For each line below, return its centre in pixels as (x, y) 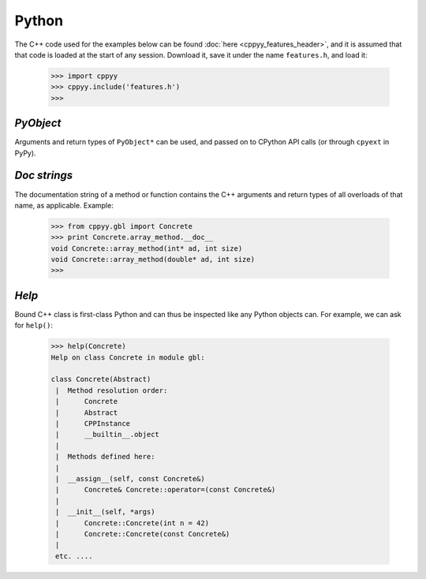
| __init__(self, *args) (105, 512)
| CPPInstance (93, 424)
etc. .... (74, 556)
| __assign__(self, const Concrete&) (130, 478)
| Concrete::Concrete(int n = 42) (132, 523)
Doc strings (44, 176)
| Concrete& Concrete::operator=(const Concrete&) (166, 490)
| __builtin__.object (107, 435)
